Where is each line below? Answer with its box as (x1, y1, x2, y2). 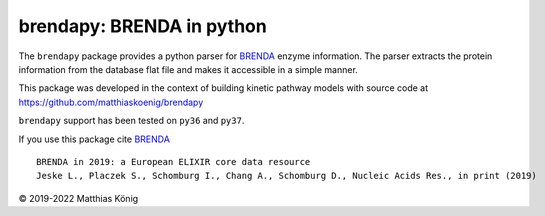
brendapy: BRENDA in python (18, 15, 267, 37)
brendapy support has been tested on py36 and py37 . (18, 115, 245, 127)
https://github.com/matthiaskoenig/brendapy (18, 96, 204, 108)
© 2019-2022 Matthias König (18, 192, 139, 204)
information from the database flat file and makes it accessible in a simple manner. (18, 63, 359, 75)
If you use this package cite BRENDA (18, 133, 170, 145)
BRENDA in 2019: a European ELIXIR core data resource (36, 156, 311, 167)
